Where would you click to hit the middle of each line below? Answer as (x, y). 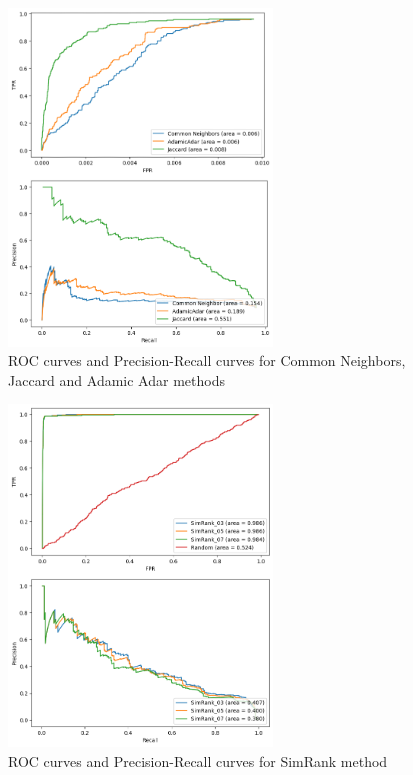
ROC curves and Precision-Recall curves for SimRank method (198, 761)
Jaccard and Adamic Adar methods (116, 379)
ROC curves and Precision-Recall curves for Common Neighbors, (207, 360)
